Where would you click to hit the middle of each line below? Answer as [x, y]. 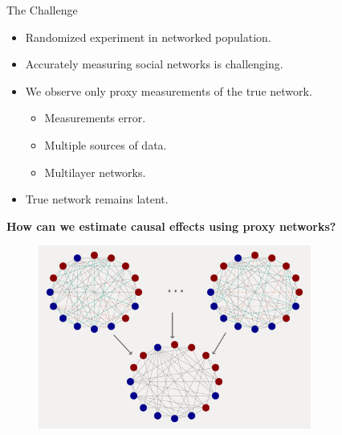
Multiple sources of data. [106, 144]
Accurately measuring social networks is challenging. [154, 64]
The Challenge [42, 10]
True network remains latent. [97, 199]
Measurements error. [95, 118]
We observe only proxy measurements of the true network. [169, 90]
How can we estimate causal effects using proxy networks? [171, 226]
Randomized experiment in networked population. [148, 37]
